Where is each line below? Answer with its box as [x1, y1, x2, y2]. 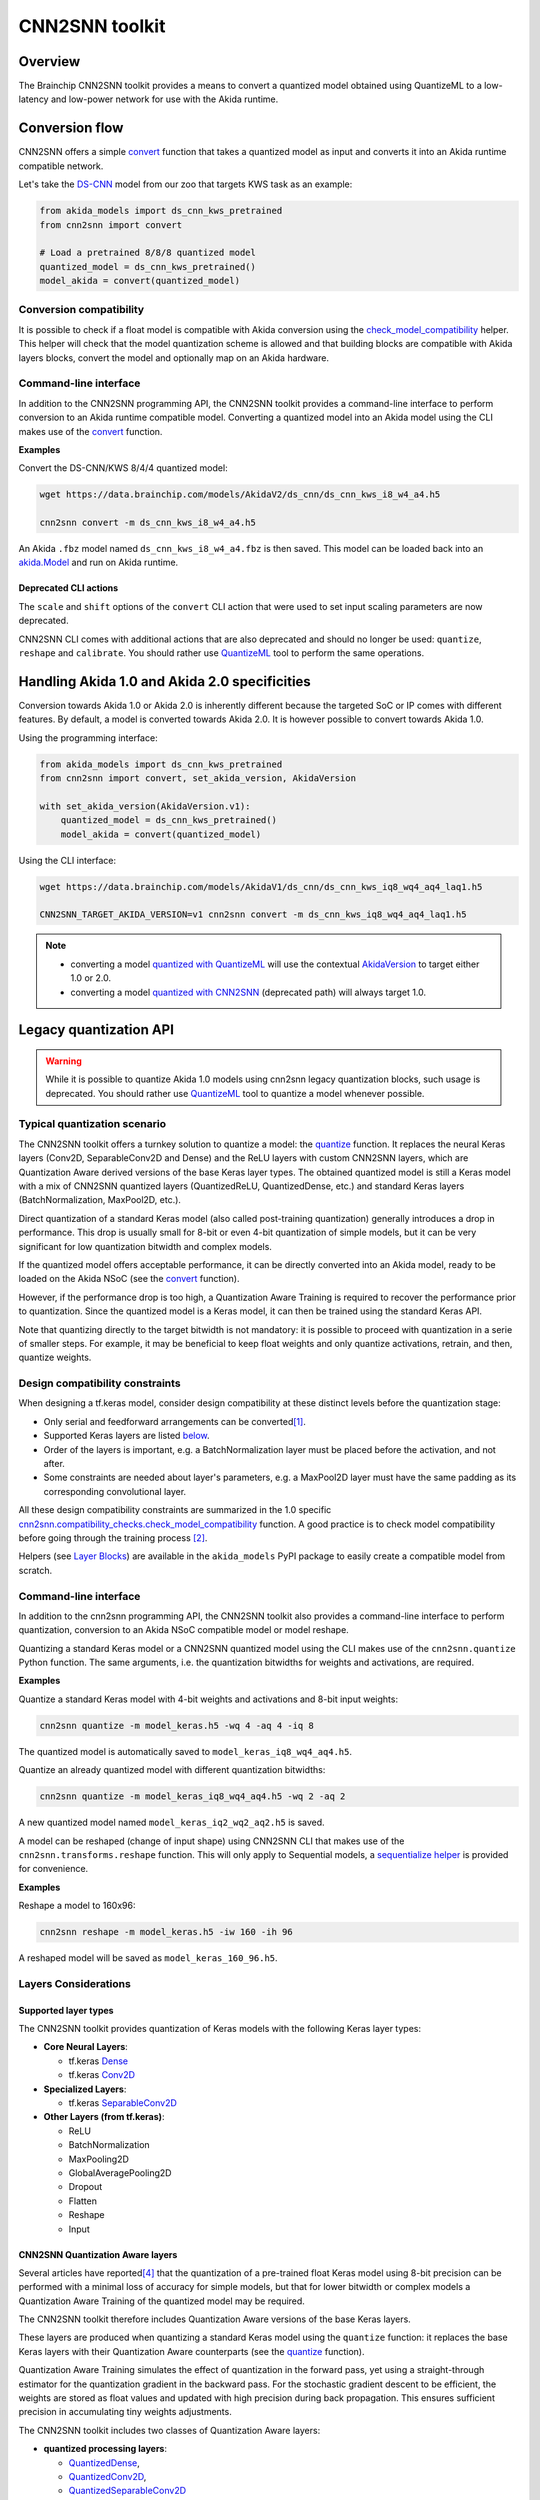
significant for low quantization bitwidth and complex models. [18, 1240, 272, 1252]
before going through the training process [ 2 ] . [18, 1531, 208, 1544]
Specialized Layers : [43, 2083, 127, 2095]
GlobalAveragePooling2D [68, 2166, 172, 2179]
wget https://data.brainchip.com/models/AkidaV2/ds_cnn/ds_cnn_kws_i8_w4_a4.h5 [39, 489, 441, 500]
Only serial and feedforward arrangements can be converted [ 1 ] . [43, 1415, 307, 1427]
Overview [18, 53, 81, 70]
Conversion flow [18, 120, 124, 137]
